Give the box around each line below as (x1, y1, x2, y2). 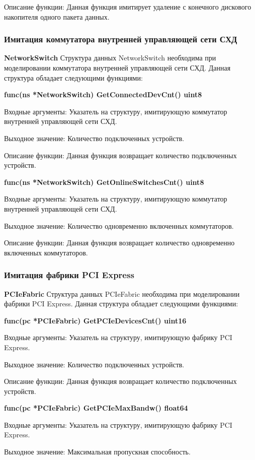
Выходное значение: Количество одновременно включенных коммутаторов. (4, 220, 234, 231)
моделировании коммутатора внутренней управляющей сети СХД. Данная (4, 62, 231, 73)
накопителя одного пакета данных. (4, 11, 110, 22)
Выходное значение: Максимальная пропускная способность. (4, 446, 191, 457)
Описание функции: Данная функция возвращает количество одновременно (4, 237, 235, 248)
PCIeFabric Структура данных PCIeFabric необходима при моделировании (4, 288, 240, 299)
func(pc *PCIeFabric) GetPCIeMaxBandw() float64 (4, 403, 188, 413)
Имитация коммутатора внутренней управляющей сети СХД (4, 33, 237, 45)
